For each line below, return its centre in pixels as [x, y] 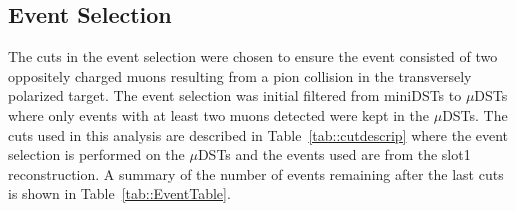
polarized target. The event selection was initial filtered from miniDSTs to [235, 95]
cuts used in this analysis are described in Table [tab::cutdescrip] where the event [258, 134]
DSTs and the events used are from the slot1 [334, 154]
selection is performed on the [96, 154]
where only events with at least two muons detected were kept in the [219, 114]
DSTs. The [475, 114]
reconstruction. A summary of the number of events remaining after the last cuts [256, 173]
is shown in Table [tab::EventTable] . [119, 193]
